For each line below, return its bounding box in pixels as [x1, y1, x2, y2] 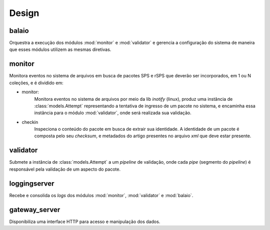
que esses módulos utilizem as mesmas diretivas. [9, 46, 111, 52]
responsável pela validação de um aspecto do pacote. [9, 166, 121, 172]
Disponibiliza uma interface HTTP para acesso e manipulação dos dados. [9, 219, 160, 225]
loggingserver [9, 179, 54, 188]
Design [9, 7, 39, 18]
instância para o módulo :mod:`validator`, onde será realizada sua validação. [34, 110, 192, 116]
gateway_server [9, 205, 60, 214]
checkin [21, 119, 38, 125]
